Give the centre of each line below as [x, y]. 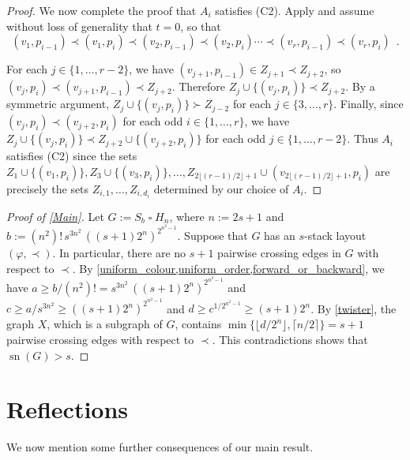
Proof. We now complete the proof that [102, 10]
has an [280, 236]
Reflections [68, 409]
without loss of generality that [79, 26]
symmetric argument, [58, 104]
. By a [360, 86]
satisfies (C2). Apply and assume [295, 10]
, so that [201, 26]
